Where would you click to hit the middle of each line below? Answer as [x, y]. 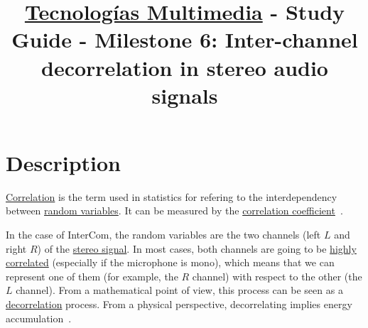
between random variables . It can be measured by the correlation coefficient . [174, 211]
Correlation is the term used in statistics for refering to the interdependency [172, 196]
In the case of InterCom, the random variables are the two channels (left [163, 235]
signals [185, 95]
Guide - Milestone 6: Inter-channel [185, 39]
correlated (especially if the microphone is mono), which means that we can [170, 262]
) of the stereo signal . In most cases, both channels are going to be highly [197, 248]
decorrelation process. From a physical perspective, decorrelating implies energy [179, 304]
